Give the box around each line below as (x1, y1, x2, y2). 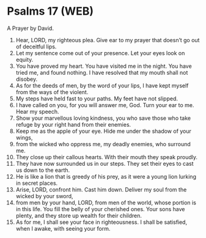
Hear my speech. (15, 108, 60, 115)
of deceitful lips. (15, 43, 57, 50)
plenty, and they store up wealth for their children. (15, 212, 142, 219)
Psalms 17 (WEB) (7, 4, 94, 18)
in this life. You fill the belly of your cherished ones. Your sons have (15, 205, 185, 212)
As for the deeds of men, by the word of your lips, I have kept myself (15, 81, 189, 89)
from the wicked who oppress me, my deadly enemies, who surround (15, 140, 191, 147)
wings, (15, 133, 33, 141)
